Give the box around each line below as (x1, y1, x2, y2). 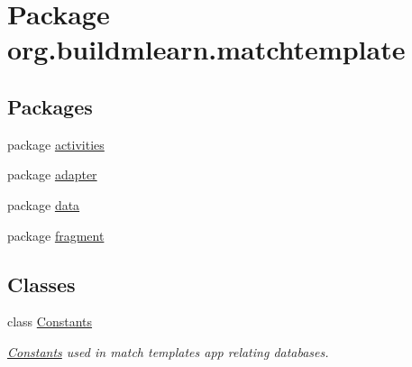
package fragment (7, 225, 105, 244)
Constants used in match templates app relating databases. (7, 342, 329, 361)
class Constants (7, 312, 93, 331)
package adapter (7, 165, 97, 184)
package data (7, 195, 80, 214)
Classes (7, 270, 76, 298)
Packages (7, 92, 93, 120)
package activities (7, 134, 105, 153)
